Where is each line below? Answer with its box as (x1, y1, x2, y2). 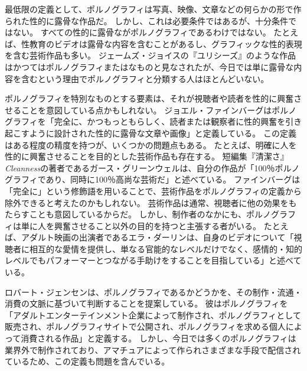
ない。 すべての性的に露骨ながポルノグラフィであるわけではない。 (12, 26, 271, 38)
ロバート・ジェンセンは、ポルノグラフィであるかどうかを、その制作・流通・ (5, 285, 302, 298)
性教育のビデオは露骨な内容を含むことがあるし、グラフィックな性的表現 (21, 37, 302, 50)
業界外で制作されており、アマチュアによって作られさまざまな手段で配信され (5, 343, 301, 356)
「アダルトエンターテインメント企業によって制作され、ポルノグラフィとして (5, 308, 301, 321)
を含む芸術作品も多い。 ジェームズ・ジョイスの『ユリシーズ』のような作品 (5, 49, 296, 61)
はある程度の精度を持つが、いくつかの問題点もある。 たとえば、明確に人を (5, 138, 297, 151)
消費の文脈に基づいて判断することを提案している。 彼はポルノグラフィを (5, 297, 288, 310)
